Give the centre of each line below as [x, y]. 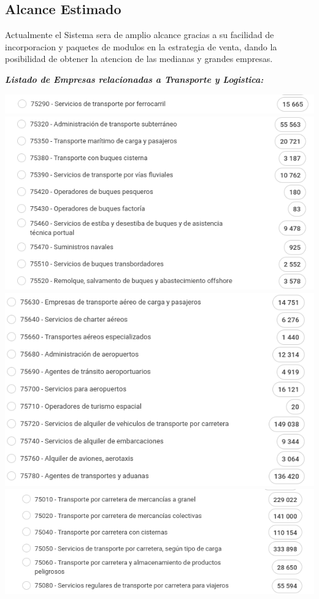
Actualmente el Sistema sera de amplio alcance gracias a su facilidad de [140, 35]
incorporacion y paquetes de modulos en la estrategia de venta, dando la [141, 46]
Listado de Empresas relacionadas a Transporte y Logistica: [134, 79]
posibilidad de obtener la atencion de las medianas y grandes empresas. [139, 59]
